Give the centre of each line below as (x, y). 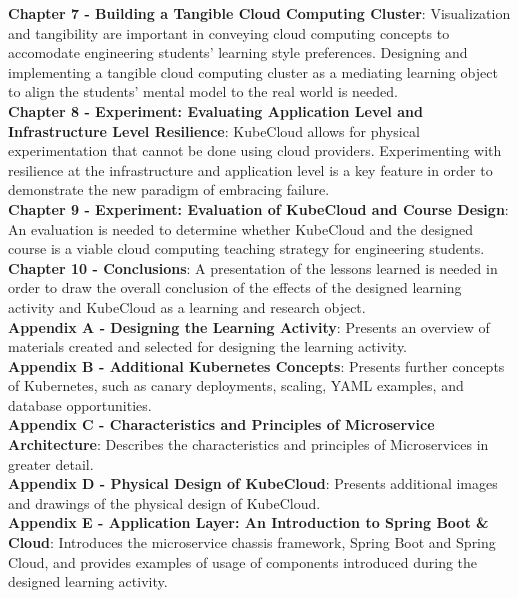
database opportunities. (80, 404)
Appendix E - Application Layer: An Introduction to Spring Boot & (248, 522)
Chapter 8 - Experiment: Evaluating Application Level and (215, 110)
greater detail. (51, 463)
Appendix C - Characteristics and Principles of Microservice (221, 424)
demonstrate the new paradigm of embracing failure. (169, 189)
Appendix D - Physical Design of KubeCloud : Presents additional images (253, 483)
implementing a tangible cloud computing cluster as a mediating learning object (253, 71)
